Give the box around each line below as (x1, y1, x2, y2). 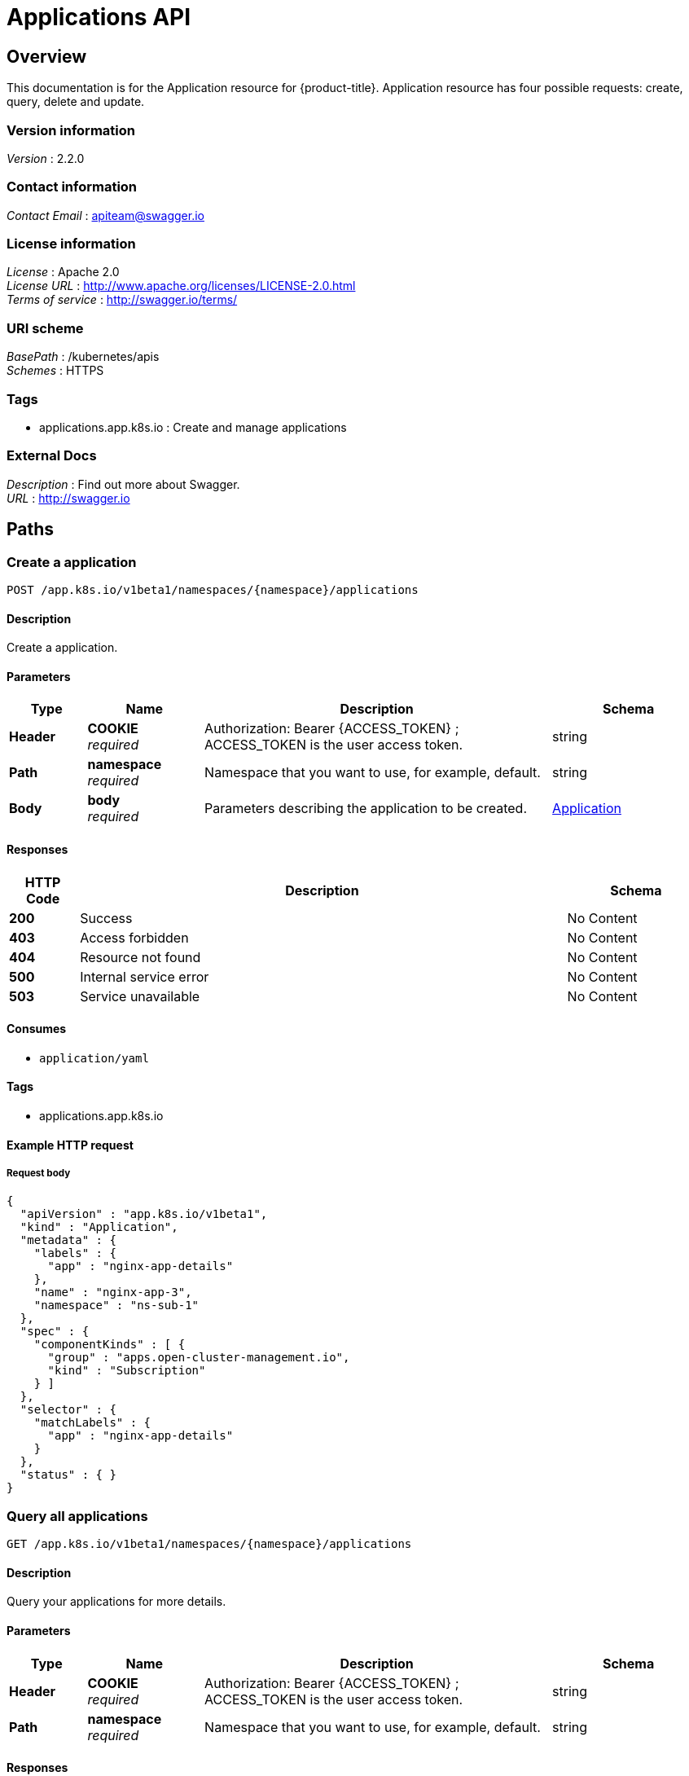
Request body (7, 1167, 71, 1179)
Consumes (7, 1022, 67, 1036)
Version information (7, 121, 135, 138)
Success (80, 909, 133, 926)
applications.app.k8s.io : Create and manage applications (39, 420, 347, 434)
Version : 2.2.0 (7, 151, 85, 165)
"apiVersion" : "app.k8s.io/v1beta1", (20, 1207, 268, 1221)
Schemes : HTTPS (7, 363, 104, 378)
